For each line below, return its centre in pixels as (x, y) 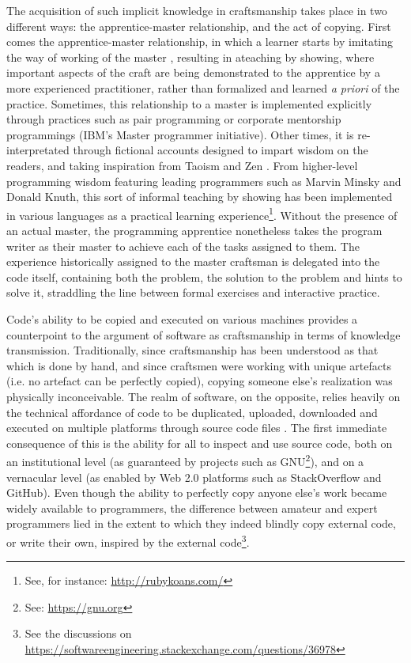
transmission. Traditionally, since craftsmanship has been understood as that (192, 350)
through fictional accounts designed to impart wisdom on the (221, 150)
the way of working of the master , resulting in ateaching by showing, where (190, 57)
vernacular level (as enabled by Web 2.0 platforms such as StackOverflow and (194, 477)
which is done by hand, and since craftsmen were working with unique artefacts (199, 365)
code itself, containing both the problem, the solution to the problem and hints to (204, 277)
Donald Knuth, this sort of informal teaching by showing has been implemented (200, 197)
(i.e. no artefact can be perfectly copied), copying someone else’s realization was (200, 381)
